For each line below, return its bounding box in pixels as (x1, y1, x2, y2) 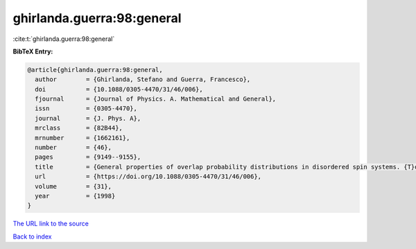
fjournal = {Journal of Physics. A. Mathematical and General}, (35, 95, 277, 103)
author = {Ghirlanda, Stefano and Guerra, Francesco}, (35, 76, 251, 83)
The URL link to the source (12, 219, 89, 228)
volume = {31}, (35, 182, 112, 190)
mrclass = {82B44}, (35, 124, 123, 132)
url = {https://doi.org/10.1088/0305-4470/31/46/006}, (35, 173, 262, 180)
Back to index (12, 232, 52, 241)
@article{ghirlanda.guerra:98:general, (27, 66, 163, 74)
